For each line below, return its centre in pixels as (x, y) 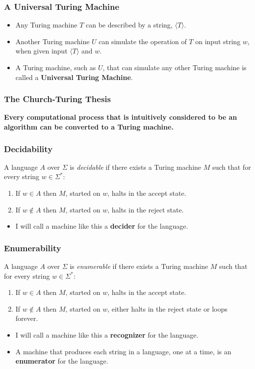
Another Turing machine (52, 41)
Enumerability (33, 248)
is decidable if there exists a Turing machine (136, 167)
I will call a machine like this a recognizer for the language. (107, 334)
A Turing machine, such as (56, 67)
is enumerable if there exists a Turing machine (139, 266)
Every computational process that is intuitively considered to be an (121, 117)
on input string (218, 41)
